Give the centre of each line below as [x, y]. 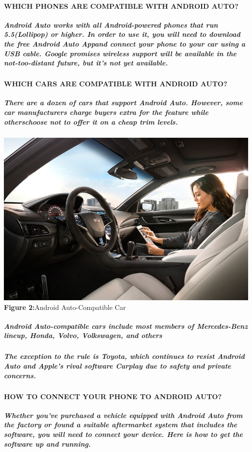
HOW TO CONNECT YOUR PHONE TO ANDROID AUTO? [113, 396]
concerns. [20, 375]
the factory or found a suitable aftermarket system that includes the [121, 425]
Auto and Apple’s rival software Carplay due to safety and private [118, 366]
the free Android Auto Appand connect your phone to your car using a [125, 43]
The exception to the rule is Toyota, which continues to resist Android [124, 356]
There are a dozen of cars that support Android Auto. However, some [124, 103]
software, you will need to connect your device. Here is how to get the [123, 434]
